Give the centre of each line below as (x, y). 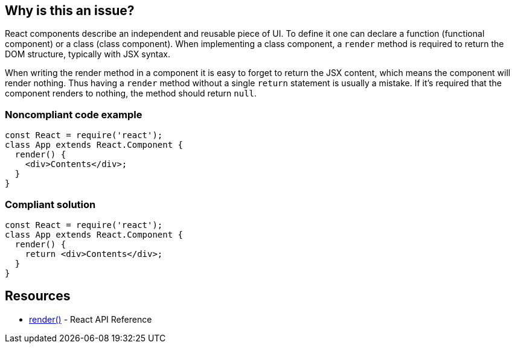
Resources (38, 296)
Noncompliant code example (74, 114)
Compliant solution (50, 204)
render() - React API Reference (91, 319)
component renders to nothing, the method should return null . (131, 93)
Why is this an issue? (70, 11)
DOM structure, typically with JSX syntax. (88, 54)
